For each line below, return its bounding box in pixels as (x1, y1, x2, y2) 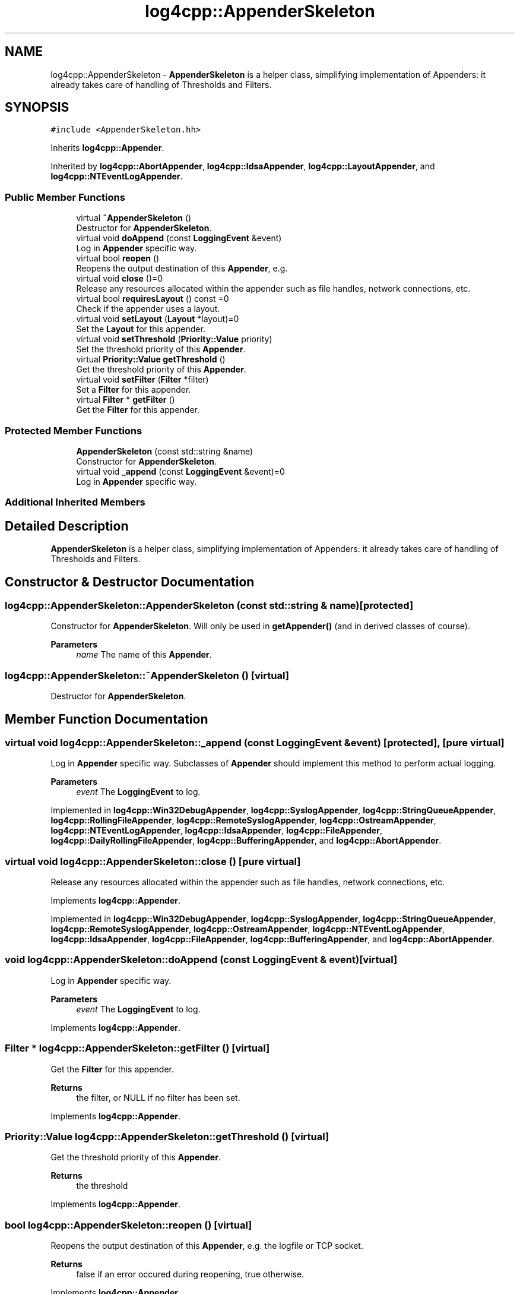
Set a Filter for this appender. (76, 384, 191, 395)
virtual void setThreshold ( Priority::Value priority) (76, 334, 272, 345)
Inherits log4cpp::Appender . (50, 143, 164, 153)
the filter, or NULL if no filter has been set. (76, 1092, 240, 1103)
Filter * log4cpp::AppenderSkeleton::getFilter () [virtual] (5, 1042, 270, 1055)
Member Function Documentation (5, 711, 208, 727)
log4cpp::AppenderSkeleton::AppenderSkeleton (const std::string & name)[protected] (5, 599, 414, 611)
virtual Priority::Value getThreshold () (76, 354, 226, 365)
